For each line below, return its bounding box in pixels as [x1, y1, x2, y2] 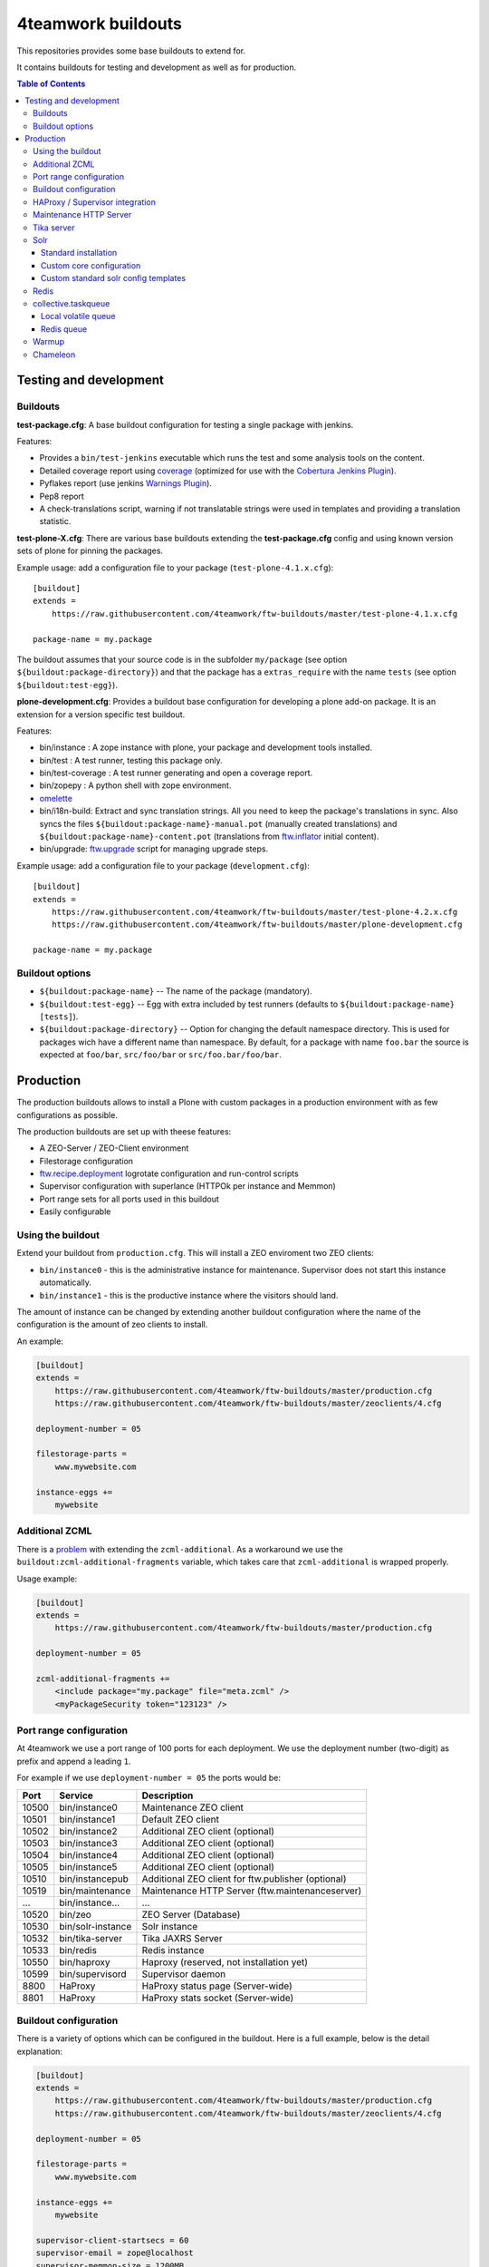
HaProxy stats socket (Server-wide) [141, 1991, 294, 2004]
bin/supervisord [59, 1968, 127, 1980]
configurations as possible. [16, 1109, 118, 1120]
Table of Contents [16, 78, 86, 90]
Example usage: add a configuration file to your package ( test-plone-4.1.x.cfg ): [16, 562, 334, 573]
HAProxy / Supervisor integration [33, 196, 156, 208]
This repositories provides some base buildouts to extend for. [16, 45, 246, 56]
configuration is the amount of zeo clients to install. [16, 1319, 208, 1330]
